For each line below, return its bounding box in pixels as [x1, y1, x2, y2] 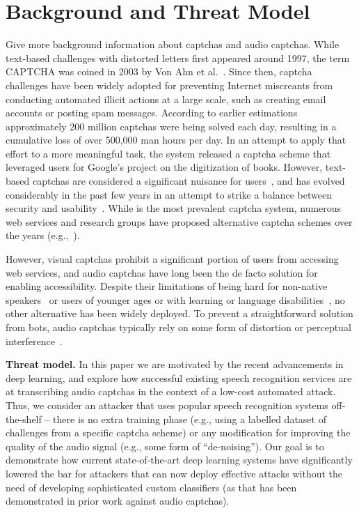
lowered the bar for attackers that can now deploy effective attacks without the [6, 466, 343, 480]
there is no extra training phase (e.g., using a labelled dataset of [53, 411, 326, 426]
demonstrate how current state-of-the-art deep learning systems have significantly [6, 452, 353, 467]
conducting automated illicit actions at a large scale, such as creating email [6, 91, 326, 106]
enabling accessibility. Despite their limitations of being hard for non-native [6, 279, 328, 293]
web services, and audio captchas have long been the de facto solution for [6, 265, 318, 280]
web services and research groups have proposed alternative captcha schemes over [6, 214, 353, 229]
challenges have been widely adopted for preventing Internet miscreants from [6, 77, 333, 92]
